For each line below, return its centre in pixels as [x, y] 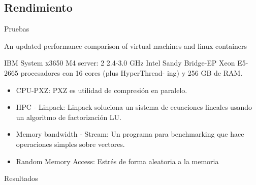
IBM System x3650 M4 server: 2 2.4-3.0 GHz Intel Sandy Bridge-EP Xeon [120, 63]
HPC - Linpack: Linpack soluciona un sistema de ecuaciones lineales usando [134, 107]
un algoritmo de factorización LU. [69, 117]
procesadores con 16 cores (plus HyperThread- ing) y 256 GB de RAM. [132, 72]
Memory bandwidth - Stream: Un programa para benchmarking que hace [130, 134]
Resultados [21, 178]
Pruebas [17, 29]
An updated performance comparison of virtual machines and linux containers [126, 45]
